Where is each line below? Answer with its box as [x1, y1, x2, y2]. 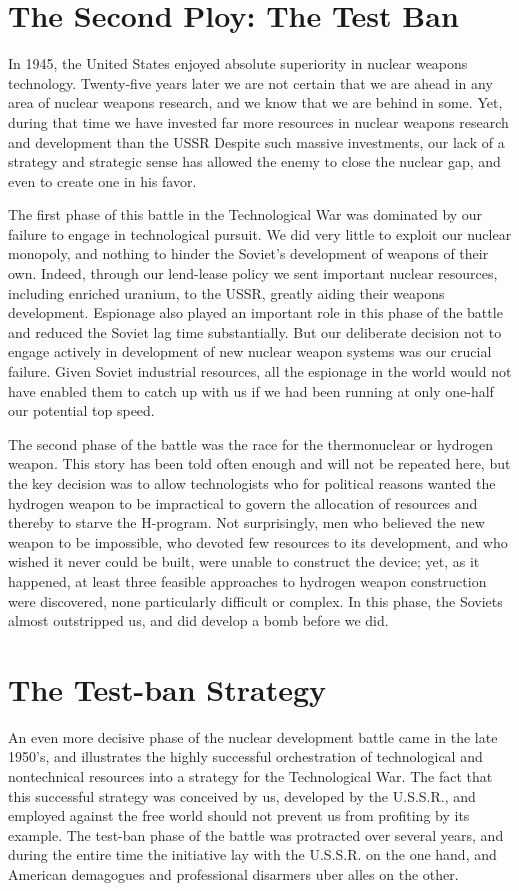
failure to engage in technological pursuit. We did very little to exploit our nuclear [8, 223, 512, 244]
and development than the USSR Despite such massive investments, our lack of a [8, 131, 505, 152]
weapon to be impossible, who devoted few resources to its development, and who [8, 531, 508, 552]
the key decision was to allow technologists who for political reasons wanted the [8, 473, 496, 493]
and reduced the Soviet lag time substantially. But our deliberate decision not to [8, 321, 502, 342]
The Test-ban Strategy [8, 668, 327, 709]
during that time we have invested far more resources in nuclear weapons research [8, 111, 509, 132]
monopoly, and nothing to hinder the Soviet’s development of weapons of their [8, 243, 489, 264]
